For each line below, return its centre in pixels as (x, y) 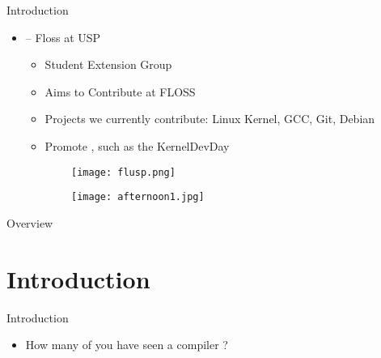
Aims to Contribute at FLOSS (120, 91)
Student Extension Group (108, 64)
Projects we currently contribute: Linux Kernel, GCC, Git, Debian (210, 119)
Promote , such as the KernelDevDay (137, 145)
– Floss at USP (63, 37)
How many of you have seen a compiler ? (127, 345)
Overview (30, 222)
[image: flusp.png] (123, 172)
